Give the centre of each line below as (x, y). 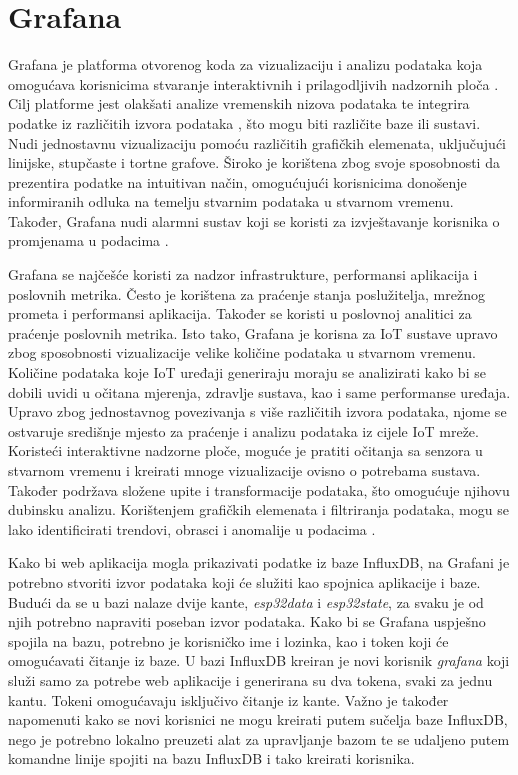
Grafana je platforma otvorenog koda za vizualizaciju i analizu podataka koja (245, 64)
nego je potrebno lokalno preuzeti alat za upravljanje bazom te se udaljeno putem (259, 738)
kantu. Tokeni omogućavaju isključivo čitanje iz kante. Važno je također (228, 699)
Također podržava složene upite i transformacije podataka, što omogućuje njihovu (259, 489)
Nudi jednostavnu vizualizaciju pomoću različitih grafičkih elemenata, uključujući (257, 142)
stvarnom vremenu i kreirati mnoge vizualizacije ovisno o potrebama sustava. (244, 470)
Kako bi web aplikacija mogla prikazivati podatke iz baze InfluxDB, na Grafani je (259, 562)
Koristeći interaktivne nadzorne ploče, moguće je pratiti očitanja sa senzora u (245, 450)
